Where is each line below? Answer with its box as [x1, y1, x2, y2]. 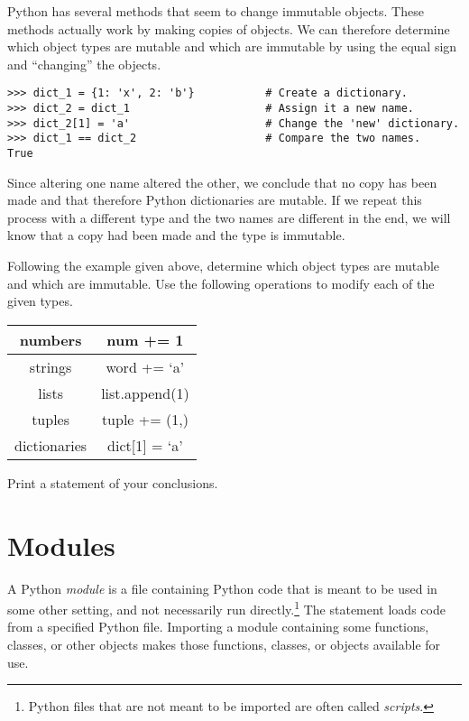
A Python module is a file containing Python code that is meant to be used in [7, 578, 437, 597]
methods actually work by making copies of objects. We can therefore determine [7, 19, 450, 38]
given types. [7, 291, 73, 310]
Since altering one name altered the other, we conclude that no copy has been [7, 172, 437, 191]
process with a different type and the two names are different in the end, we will [7, 208, 451, 226]
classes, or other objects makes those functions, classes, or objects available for [7, 634, 441, 653]
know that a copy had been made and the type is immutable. [7, 226, 345, 245]
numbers [19, 328, 82, 350]
